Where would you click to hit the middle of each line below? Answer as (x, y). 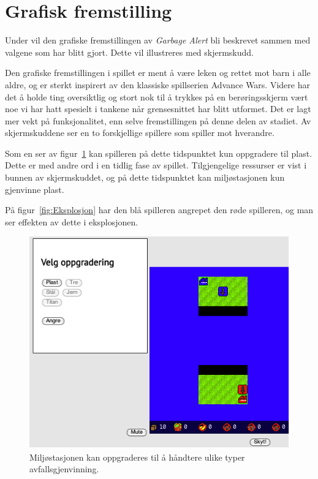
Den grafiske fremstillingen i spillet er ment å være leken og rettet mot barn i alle (158, 73)
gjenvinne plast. (35, 189)
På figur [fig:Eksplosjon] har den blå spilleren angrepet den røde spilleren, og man (159, 210)
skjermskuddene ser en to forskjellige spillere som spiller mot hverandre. (140, 133)
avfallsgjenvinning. (64, 469)
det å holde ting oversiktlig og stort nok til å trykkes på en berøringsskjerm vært (157, 96)
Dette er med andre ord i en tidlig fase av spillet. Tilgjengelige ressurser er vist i (156, 165)
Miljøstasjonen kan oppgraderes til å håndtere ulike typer (137, 457)
